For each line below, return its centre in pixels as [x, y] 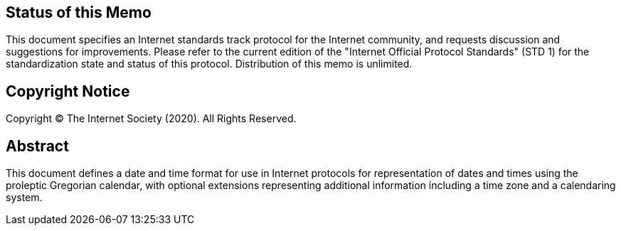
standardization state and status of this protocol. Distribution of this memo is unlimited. [209, 64]
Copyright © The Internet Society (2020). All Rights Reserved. [151, 119]
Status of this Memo [79, 12]
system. [24, 198]
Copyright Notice [68, 91]
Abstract [37, 146]
